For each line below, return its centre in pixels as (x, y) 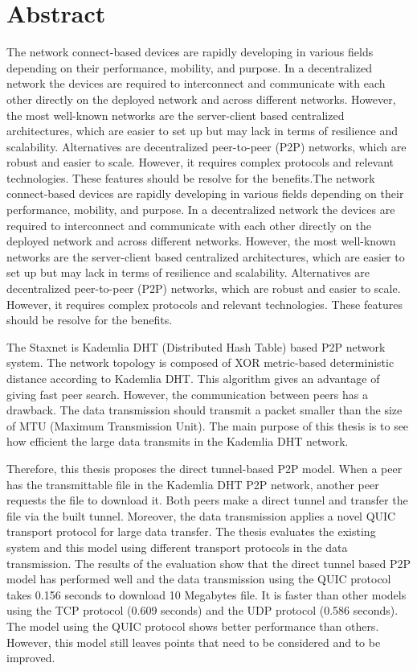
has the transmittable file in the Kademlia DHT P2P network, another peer (193, 484)
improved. (31, 658)
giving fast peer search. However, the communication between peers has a (187, 394)
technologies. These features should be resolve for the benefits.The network (191, 177)
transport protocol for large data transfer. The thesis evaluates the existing (191, 531)
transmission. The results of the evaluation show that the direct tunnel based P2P (209, 563)
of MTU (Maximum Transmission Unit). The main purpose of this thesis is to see (208, 425)
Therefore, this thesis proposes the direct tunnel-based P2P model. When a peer (204, 468)
